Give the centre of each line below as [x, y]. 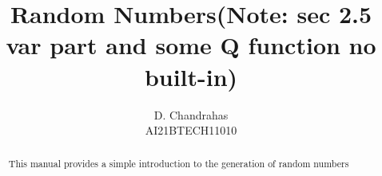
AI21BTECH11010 [191, 130]
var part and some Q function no [191, 45]
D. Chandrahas [191, 114]
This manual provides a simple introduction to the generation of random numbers [179, 164]
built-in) [191, 76]
